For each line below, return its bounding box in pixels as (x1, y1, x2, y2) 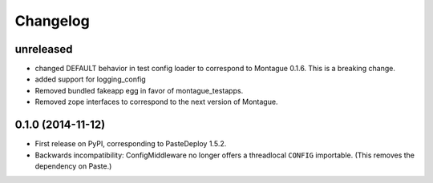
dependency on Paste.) (34, 161, 112, 171)
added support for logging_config (34, 74, 146, 84)
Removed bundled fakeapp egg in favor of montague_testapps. (34, 86, 244, 95)
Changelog (14, 12, 90, 30)
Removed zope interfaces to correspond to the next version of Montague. (34, 97, 278, 107)
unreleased (14, 42, 73, 56)
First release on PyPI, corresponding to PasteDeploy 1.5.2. (34, 139, 227, 149)
